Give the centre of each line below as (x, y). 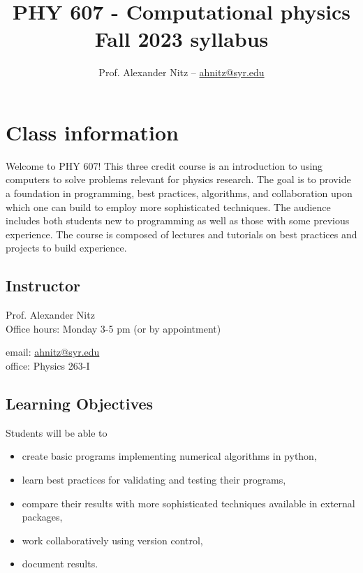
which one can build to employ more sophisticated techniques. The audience (168, 206)
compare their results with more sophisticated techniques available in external (188, 503)
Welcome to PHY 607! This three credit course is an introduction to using (164, 165)
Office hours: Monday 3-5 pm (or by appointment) (113, 328)
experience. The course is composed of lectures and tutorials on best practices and (181, 234)
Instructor (43, 285)
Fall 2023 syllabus (181, 39)
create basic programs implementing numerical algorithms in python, (169, 456)
